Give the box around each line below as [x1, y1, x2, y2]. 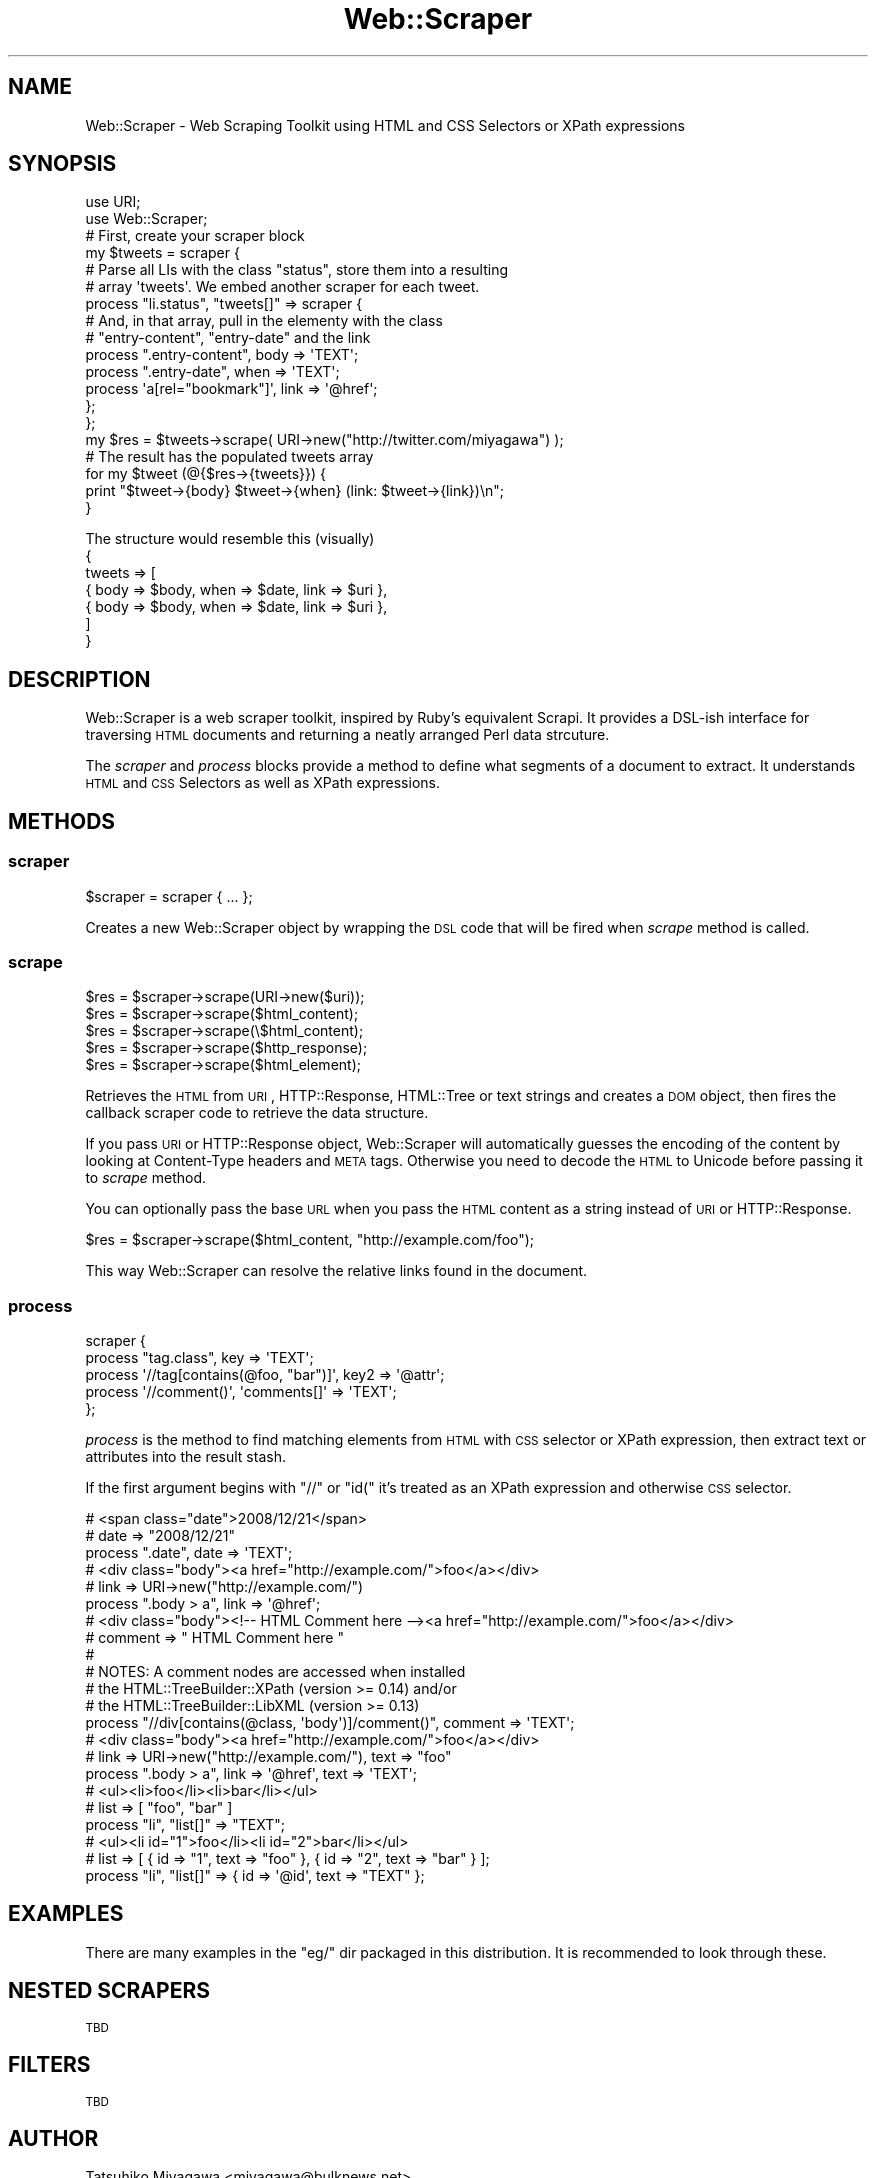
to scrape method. [85, 1169, 207, 1187]
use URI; [85, 193, 141, 211]
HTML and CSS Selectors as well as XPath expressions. [85, 774, 440, 792]
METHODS [8, 808, 116, 834]
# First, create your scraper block [85, 227, 305, 245]
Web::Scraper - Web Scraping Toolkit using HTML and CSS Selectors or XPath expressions [85, 116, 685, 134]
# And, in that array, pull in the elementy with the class [85, 312, 443, 330]
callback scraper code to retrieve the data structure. [85, 1104, 429, 1122]
